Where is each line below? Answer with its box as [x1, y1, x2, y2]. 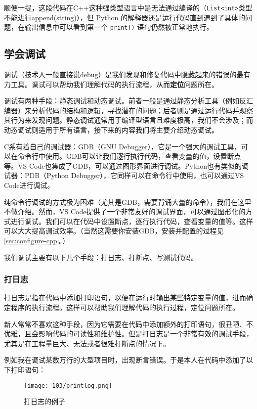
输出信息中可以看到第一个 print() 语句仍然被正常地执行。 [24, 22, 214, 32]
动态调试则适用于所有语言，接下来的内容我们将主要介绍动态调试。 [4, 125, 218, 135]
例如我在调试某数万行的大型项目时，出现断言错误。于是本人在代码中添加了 [4, 355, 246, 365]
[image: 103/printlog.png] [24, 382, 112, 389]
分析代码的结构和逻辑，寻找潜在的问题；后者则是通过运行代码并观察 [31, 105, 253, 115]
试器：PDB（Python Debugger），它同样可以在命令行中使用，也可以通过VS [4, 170, 244, 181]
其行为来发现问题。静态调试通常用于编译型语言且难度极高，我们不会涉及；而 [4, 115, 253, 125]
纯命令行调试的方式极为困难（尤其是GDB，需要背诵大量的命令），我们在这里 [4, 196, 252, 207]
